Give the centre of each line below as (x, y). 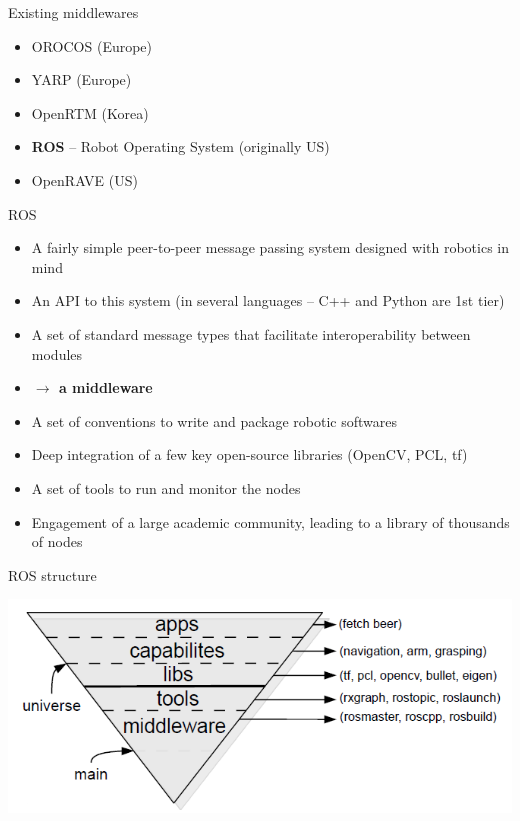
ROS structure (52, 574)
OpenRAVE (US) (84, 179)
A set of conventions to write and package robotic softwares (214, 420)
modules (57, 353)
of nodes (57, 541)
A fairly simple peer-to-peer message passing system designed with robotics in (270, 247)
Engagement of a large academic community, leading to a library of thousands (270, 521)
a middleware (105, 387)
